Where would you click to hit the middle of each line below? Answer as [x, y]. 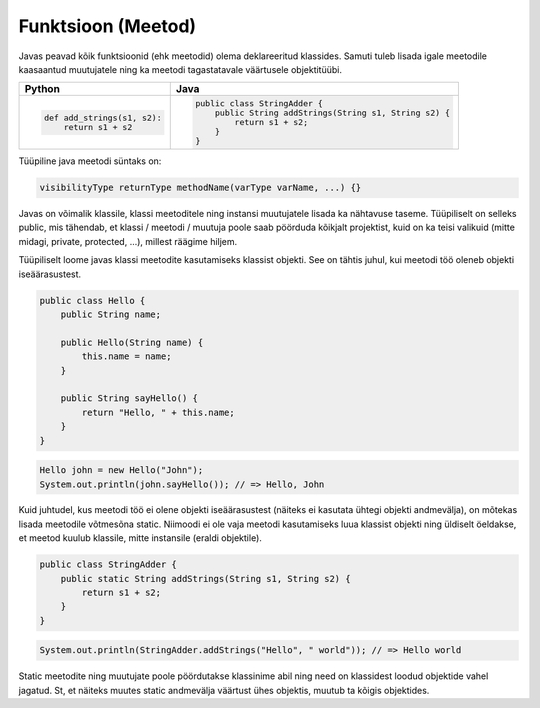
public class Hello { [92, 300]
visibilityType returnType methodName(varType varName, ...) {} [200, 188]
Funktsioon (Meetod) [107, 26]
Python [42, 89]
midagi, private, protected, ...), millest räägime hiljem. [128, 241]
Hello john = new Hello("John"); [121, 470]
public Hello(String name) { [132, 342]
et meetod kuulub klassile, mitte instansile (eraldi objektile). [140, 538]
